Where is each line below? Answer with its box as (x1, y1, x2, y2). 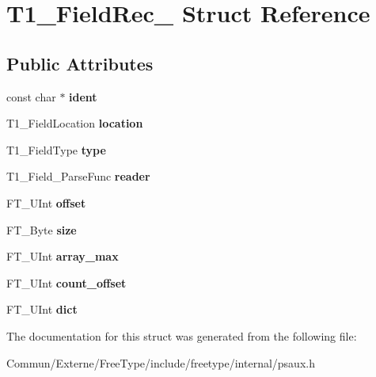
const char (6, 88, 56, 105)
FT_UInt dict (6, 301, 78, 318)
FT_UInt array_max (6, 248, 119, 265)
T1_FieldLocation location (6, 115, 143, 131)
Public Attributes (6, 51, 154, 75)
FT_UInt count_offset (6, 274, 127, 291)
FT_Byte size (6, 221, 77, 238)
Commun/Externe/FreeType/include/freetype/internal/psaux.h (6, 354, 315, 371)
